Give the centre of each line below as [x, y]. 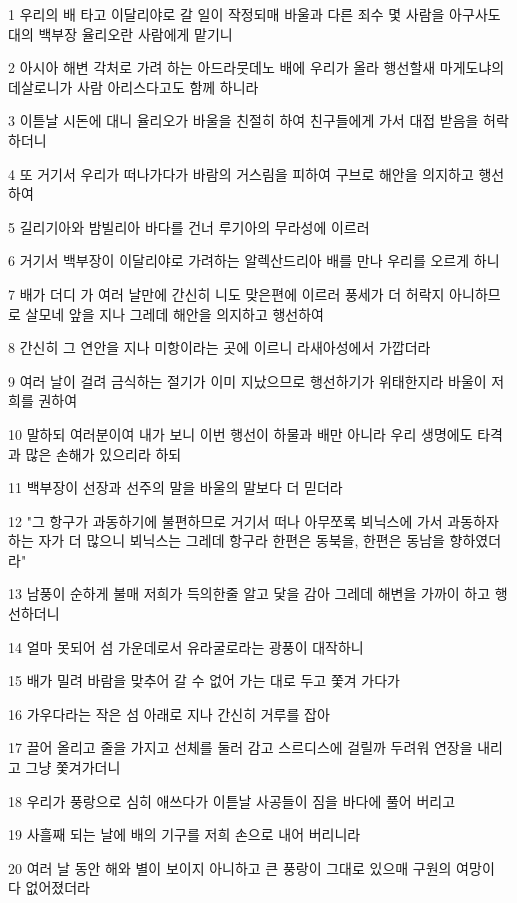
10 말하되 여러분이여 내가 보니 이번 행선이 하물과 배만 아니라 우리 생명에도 [240, 433]
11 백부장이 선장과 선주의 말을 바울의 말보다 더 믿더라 [175, 487]
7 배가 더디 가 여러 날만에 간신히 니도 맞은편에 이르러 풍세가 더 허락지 [226, 293]
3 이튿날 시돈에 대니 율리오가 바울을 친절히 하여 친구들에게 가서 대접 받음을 [243, 120]
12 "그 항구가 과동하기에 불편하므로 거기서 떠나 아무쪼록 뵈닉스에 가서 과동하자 [253, 520]
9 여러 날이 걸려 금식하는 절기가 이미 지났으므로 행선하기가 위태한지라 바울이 [247, 380]
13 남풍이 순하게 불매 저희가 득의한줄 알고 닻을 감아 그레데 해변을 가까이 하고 [249, 593]
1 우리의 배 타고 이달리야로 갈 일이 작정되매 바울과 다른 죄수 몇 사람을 [226, 14]
